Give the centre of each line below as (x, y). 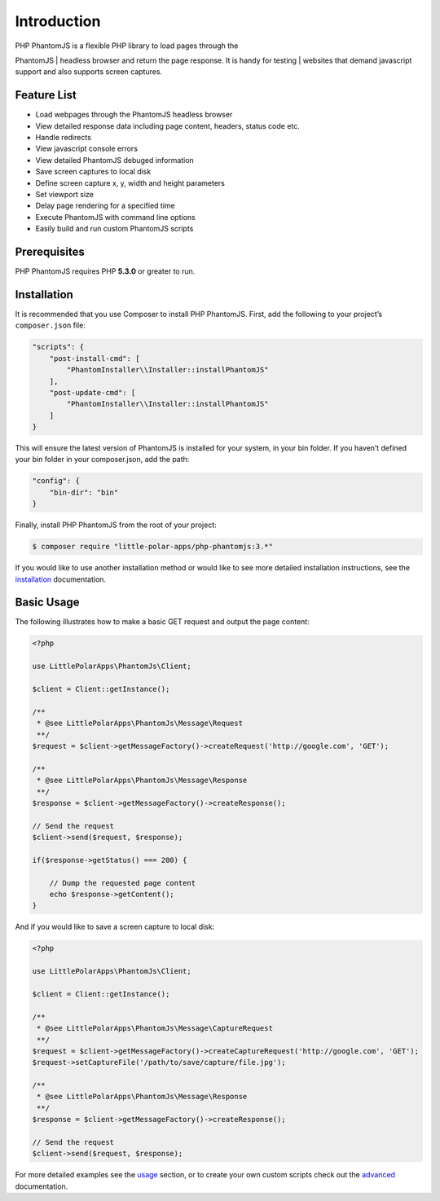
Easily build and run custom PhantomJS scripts (114, 229)
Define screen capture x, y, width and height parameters (130, 183)
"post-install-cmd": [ (95, 358)
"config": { (56, 481)
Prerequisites (50, 251)
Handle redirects (63, 138)
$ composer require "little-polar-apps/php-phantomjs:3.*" (152, 547)
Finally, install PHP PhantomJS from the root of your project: (116, 525)
